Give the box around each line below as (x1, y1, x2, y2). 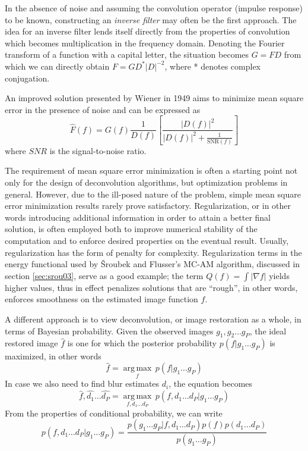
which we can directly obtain (5, 59, 110, 72)
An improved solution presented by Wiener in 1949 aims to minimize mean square (5, 92, 304, 104)
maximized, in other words (5, 350, 101, 362)
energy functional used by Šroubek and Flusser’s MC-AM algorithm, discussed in (5, 258, 300, 270)
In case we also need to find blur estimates (5, 377, 160, 390)
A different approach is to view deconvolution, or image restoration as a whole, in (5, 312, 301, 325)
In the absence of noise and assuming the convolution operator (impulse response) (5, 2, 303, 14)
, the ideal (249, 324, 287, 337)
